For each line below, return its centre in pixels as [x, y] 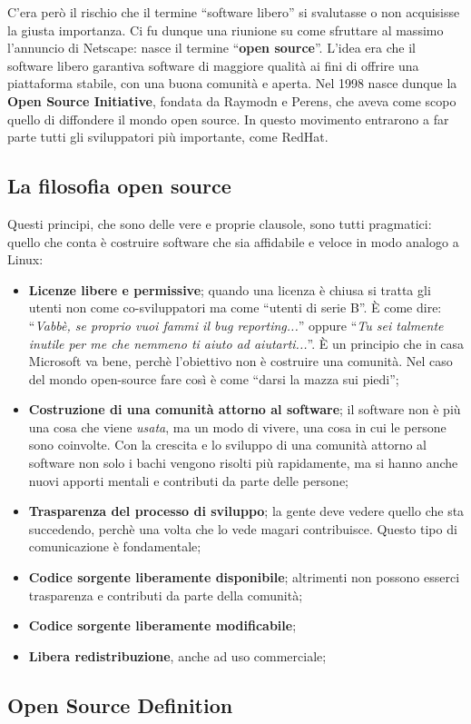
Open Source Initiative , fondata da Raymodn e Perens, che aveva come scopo [232, 100]
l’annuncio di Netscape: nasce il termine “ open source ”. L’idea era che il [212, 48]
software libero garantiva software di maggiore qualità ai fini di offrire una [213, 65]
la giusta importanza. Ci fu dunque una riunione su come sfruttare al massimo [226, 30]
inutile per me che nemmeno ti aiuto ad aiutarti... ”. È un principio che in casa [246, 343]
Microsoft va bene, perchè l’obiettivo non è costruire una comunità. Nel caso [240, 361]
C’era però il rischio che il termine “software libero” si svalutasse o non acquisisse [234, 12]
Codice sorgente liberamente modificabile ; [162, 625]
